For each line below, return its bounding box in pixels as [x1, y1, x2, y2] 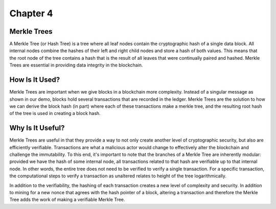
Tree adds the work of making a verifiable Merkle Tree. [9, 197, 125, 203]
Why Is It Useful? [9, 124, 65, 132]
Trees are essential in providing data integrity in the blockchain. [9, 62, 143, 68]
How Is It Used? [9, 76, 60, 84]
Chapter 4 [9, 8, 53, 19]
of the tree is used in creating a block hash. [9, 110, 101, 117]
